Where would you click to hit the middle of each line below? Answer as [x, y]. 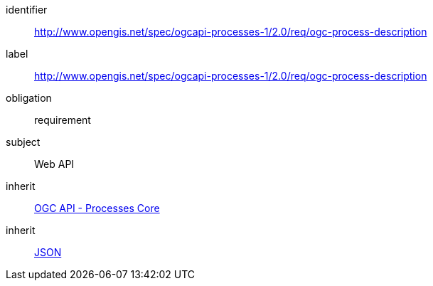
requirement [63, 120]
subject [23, 142]
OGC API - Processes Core [97, 208]
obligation [29, 98]
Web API [54, 164]
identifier [27, 10]
